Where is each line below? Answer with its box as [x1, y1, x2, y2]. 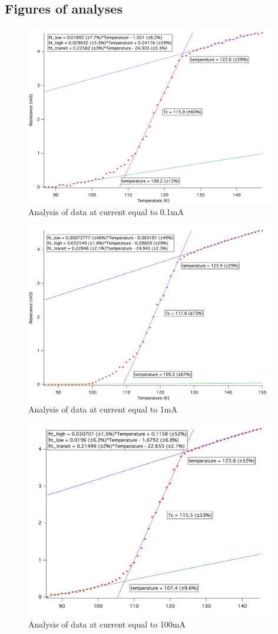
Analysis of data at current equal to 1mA [28, 402, 178, 415]
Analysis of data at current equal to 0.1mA [28, 205, 184, 217]
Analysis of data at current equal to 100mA [28, 618, 186, 630]
